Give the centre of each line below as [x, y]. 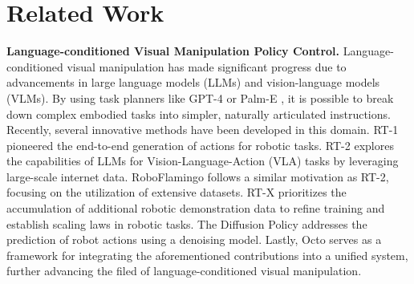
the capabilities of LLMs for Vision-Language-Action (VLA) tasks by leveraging [203, 161]
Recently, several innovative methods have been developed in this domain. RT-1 [203, 130]
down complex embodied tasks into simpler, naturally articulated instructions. [199, 114]
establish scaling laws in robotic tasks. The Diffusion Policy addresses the [187, 223]
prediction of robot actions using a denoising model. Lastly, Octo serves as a [194, 239]
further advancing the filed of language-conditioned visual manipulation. [184, 271]
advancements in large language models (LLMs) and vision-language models [193, 82]
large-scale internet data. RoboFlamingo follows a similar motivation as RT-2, [198, 176]
